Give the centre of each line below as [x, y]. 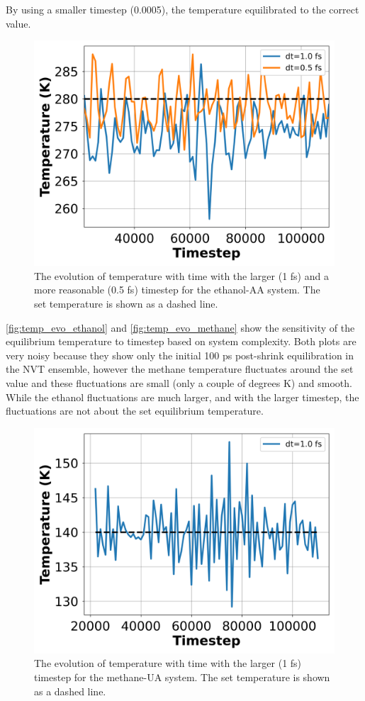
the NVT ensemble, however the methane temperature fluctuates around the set [180, 369]
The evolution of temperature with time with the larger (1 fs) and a [181, 275]
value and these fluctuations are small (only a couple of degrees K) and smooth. [179, 382]
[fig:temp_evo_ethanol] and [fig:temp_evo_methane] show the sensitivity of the [180, 327]
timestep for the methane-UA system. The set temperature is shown [182, 677]
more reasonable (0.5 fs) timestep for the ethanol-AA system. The [177, 290]
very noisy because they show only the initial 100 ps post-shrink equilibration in [180, 355]
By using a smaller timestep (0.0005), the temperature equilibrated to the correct [182, 9]
